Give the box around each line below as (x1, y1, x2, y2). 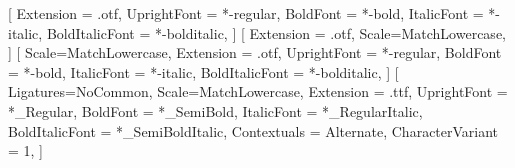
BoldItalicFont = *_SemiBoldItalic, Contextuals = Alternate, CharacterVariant (8, 120, 499, 141)
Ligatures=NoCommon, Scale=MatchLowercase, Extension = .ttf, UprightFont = (8, 81, 508, 102)
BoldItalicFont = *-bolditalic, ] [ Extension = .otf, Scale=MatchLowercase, (46, 22, 506, 43)
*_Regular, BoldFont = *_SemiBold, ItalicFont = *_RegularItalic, (8, 100, 423, 121)
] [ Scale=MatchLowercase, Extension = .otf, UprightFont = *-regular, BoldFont (8, 42, 502, 63)
